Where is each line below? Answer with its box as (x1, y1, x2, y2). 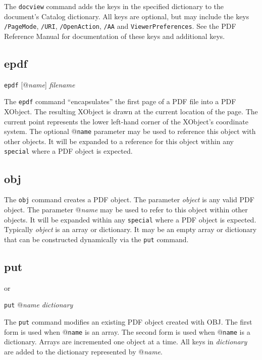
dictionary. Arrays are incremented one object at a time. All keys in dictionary (4, 336, 247, 347)
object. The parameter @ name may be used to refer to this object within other (4, 204, 248, 214)
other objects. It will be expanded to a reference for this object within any (4, 136, 234, 146)
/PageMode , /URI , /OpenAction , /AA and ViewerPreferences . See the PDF (4, 21, 236, 31)
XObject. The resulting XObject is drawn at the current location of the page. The (4, 106, 258, 117)
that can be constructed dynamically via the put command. (4, 234, 189, 244)
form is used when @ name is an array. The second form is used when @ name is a (4, 326, 250, 337)
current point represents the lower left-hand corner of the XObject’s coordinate (4, 116, 248, 126)
